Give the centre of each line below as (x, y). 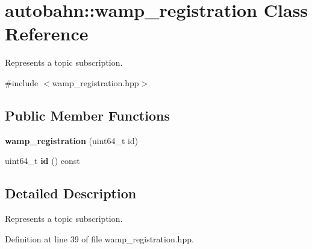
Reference (47, 33)
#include (22, 82)
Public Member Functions (87, 115)
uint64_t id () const (42, 161)
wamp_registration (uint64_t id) (72, 140)
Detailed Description (71, 193)
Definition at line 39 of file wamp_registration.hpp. (99, 238)
